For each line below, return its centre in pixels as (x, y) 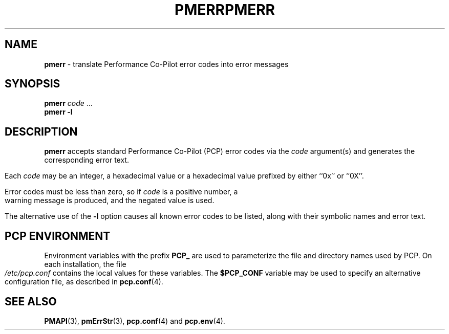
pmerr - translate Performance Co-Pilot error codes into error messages (166, 64)
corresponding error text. (87, 160)
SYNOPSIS (33, 84)
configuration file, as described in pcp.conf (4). (84, 282)
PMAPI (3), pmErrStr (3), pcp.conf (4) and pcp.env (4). (135, 321)
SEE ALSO (31, 301)
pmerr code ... (68, 103)
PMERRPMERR (225, 10)
